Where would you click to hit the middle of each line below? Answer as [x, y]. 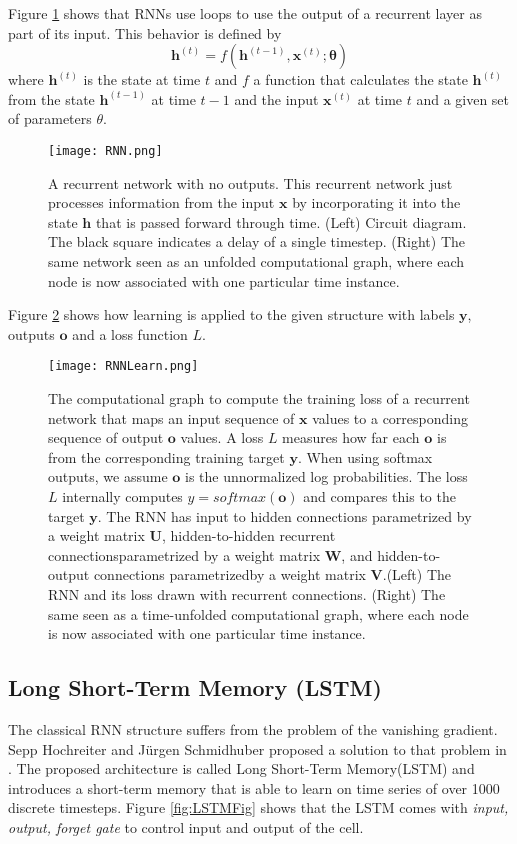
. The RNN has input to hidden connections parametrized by [284, 515]
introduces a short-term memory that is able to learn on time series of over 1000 [254, 787]
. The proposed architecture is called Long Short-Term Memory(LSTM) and [241, 768]
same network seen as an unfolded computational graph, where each [256, 261]
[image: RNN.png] [105, 150]
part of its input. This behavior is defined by [145, 32]
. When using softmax [365, 456]
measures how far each [351, 437]
